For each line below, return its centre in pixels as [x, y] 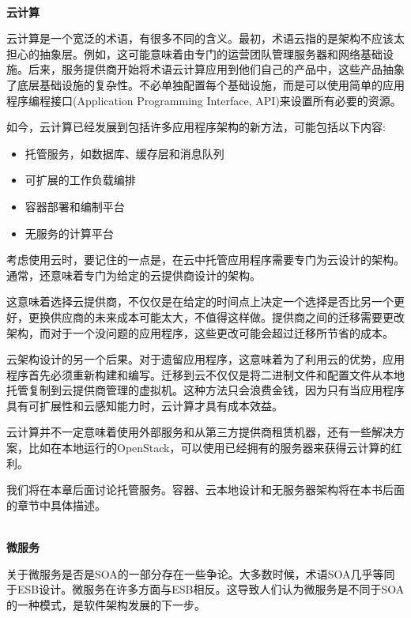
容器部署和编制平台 [75, 206]
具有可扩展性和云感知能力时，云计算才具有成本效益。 [145, 405]
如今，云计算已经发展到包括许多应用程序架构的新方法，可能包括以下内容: [196, 127]
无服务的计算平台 [69, 233]
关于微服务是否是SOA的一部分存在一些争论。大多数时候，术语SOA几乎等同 [201, 573]
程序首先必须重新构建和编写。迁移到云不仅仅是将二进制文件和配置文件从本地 [205, 374]
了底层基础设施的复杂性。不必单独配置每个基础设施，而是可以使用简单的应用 [205, 84]
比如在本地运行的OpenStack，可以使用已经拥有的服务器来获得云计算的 [209, 448]
